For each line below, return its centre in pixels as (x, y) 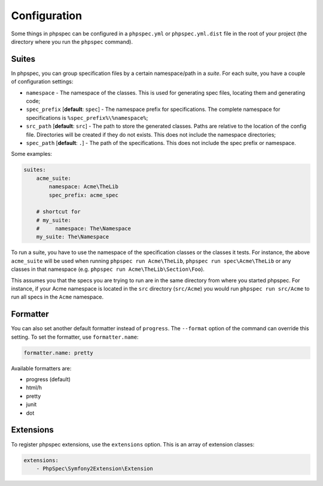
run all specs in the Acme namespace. (57, 297)
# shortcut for (58, 212)
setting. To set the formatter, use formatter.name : (75, 337)
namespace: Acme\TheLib (84, 187)
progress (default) (48, 379)
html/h (34, 388)
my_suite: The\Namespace (73, 237)
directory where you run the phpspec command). (72, 41)
